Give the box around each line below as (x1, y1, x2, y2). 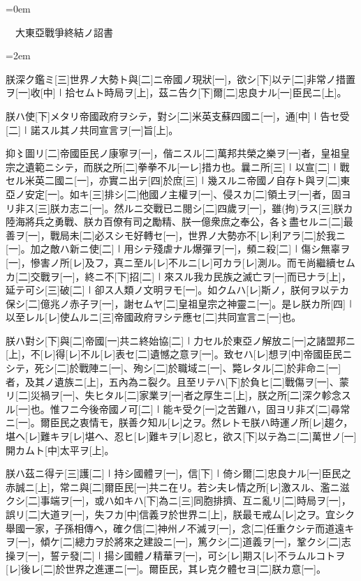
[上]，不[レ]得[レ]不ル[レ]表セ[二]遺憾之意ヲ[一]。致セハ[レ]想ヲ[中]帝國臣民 (6, 347, 343, 361)
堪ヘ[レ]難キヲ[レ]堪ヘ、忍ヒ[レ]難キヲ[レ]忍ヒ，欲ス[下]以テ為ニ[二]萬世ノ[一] (6, 429, 357, 444)
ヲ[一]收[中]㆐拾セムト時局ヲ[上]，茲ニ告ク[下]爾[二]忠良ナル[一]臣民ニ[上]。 (6, 85, 347, 100)
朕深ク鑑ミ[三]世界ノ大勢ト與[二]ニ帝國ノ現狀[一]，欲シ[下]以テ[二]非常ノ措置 (6, 71, 355, 86)
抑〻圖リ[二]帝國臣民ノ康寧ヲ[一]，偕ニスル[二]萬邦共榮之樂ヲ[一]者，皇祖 (6, 146, 341, 160)
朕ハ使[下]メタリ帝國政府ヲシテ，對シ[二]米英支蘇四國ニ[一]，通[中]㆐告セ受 (6, 108, 350, 123)
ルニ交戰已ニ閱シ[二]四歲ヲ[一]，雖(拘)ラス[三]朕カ (124, 200, 353, 215)
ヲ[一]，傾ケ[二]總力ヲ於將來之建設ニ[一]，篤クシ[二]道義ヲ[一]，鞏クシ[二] (6, 534, 341, 549)
